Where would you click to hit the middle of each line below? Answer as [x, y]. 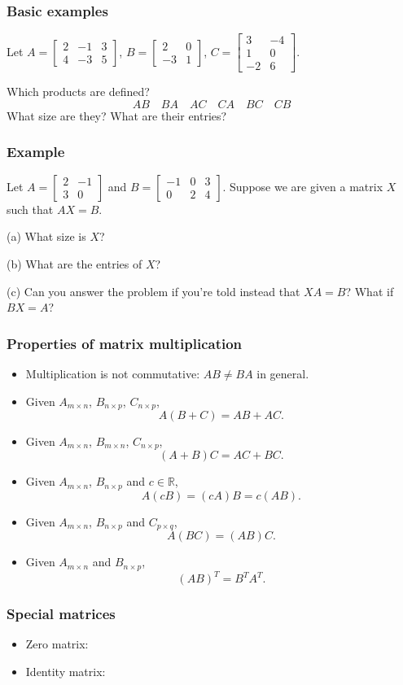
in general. [283, 373]
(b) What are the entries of [74, 263]
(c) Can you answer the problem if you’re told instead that [153, 291]
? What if [370, 291]
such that [30, 209]
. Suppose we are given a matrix [303, 186]
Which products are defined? [78, 92]
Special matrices [61, 614]
